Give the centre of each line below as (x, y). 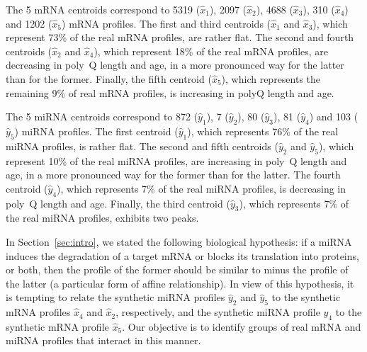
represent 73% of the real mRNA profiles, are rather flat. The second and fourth (180, 37)
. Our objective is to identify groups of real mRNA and (242, 326)
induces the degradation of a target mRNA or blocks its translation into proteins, (182, 255)
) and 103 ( (334, 117)
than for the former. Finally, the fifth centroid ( (109, 78)
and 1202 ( (29, 23)
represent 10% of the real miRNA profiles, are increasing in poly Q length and (176, 160)
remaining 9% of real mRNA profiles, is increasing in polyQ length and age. (170, 92)
